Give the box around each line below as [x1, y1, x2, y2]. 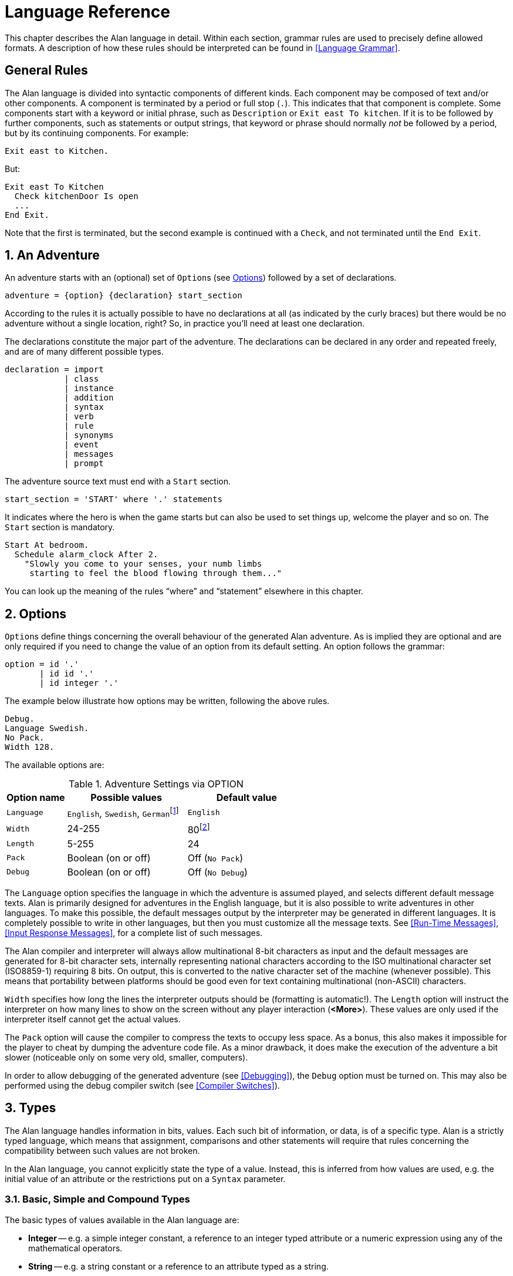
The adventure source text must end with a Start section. [5, 476, 231, 487]
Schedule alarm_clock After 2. [14, 550, 158, 560]
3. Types [5, 1100, 56, 1116]
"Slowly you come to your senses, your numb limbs [24, 559, 262, 569]
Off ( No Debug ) [187, 866, 248, 878]
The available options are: [5, 760, 104, 770]
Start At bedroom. [5, 540, 89, 550]
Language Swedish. [5, 723, 89, 733]
